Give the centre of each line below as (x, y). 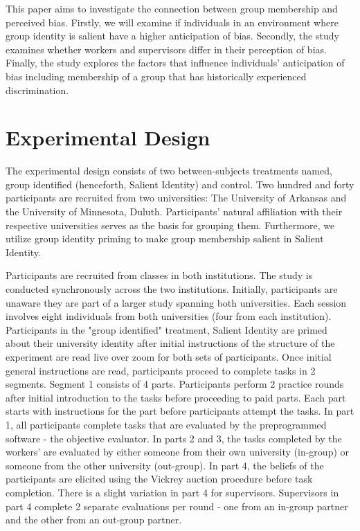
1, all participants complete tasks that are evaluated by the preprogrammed (166, 424)
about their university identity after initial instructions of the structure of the (170, 343)
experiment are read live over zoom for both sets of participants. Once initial (169, 357)
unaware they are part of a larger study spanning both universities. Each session (176, 302)
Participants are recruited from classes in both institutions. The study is (159, 275)
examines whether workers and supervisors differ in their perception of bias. (166, 49)
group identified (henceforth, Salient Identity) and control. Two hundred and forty (180, 184)
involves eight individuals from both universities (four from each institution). (169, 316)
